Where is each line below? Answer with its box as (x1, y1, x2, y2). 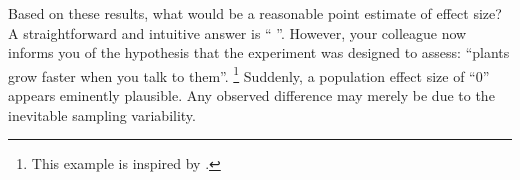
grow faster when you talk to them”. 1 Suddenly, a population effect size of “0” (8, 62, 490, 86)
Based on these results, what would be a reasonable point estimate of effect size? (8, 3, 502, 23)
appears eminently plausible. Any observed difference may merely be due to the (8, 85, 495, 106)
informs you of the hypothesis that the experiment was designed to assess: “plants (8, 42, 510, 63)
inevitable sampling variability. (8, 104, 196, 125)
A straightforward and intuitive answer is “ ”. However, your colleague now (8, 22, 467, 43)
